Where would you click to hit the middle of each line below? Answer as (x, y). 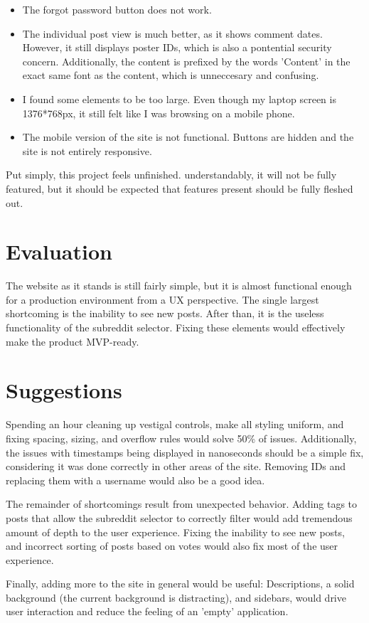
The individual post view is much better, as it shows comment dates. (172, 33)
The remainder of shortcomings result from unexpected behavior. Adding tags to (182, 504)
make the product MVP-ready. (73, 341)
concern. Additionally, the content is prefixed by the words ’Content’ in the (186, 61)
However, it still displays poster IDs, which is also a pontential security (177, 47)
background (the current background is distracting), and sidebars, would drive (176, 597)
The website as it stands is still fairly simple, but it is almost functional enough (179, 286)
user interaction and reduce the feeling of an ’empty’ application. (147, 611)
